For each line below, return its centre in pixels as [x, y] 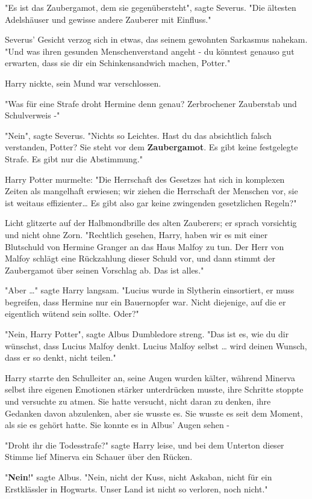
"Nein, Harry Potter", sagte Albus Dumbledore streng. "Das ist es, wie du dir [147, 334]
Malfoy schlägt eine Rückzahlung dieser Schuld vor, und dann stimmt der [140, 258]
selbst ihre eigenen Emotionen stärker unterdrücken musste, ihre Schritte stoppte [154, 389]
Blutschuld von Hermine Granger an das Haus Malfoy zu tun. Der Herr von [145, 246]
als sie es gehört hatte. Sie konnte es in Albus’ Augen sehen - [117, 425]
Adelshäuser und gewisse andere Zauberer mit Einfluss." [108, 19]
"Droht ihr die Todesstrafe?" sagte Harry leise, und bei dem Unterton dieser [145, 445]
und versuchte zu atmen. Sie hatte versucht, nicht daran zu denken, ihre [138, 401]
